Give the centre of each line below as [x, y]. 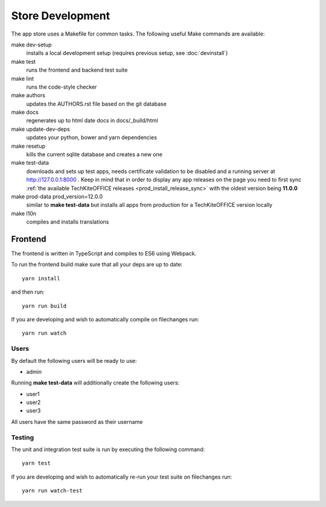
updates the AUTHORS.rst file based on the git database [97, 104]
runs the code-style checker [62, 87]
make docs [25, 112]
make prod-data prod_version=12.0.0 [57, 197]
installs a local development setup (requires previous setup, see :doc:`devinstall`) [127, 53]
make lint [23, 78]
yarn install [41, 278]
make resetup [28, 146]
